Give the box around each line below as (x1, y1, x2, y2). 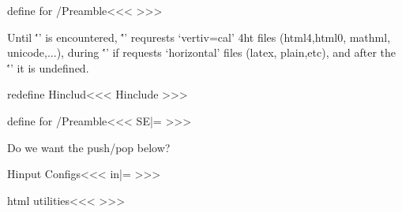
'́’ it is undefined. (7, 59, 89, 76)
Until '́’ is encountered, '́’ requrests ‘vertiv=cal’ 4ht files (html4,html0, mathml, (7, 28, 391, 45)
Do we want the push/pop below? (7, 139, 171, 155)
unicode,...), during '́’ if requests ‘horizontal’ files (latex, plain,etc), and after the (7, 44, 396, 61)
